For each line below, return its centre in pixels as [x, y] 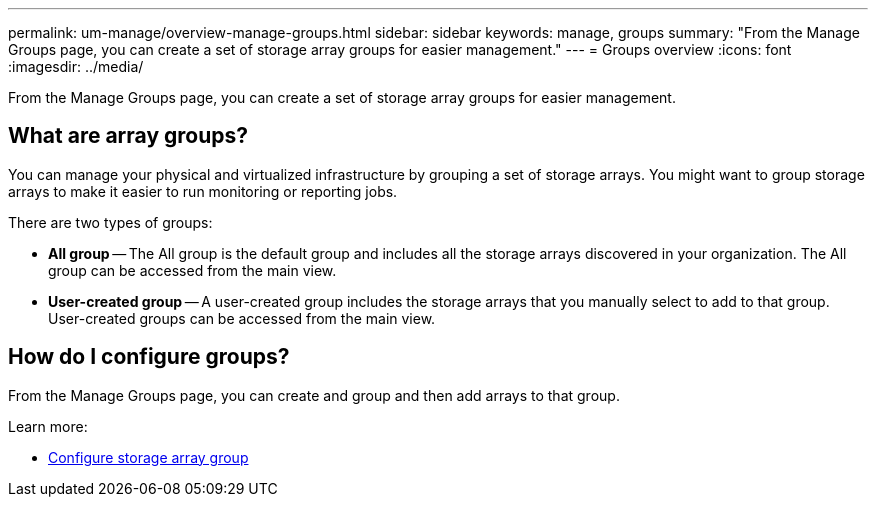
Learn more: [48, 426]
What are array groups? [128, 136]
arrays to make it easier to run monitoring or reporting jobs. [203, 191]
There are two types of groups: [110, 222]
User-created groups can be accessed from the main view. [242, 318]
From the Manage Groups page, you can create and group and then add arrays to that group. [314, 395]
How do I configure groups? [149, 357]
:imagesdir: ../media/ [76, 66]
